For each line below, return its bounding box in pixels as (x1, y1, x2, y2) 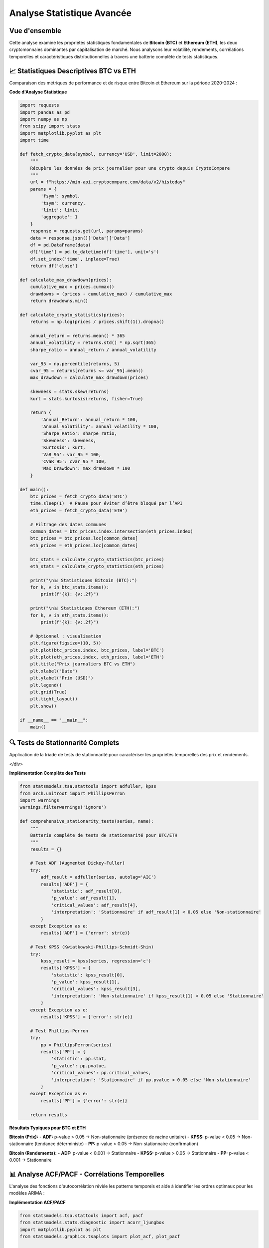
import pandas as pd (19, 109, 70, 115)
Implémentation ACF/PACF (9, 1199, 66, 1205)
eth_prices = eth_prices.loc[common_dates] (30, 542, 138, 548)
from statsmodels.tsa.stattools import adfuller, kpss (19, 784, 156, 789)
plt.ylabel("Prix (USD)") (30, 675, 94, 681)
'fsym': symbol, (40, 193, 81, 199)
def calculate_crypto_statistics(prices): (19, 312, 125, 317)
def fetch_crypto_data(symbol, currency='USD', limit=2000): (19, 151, 172, 157)
